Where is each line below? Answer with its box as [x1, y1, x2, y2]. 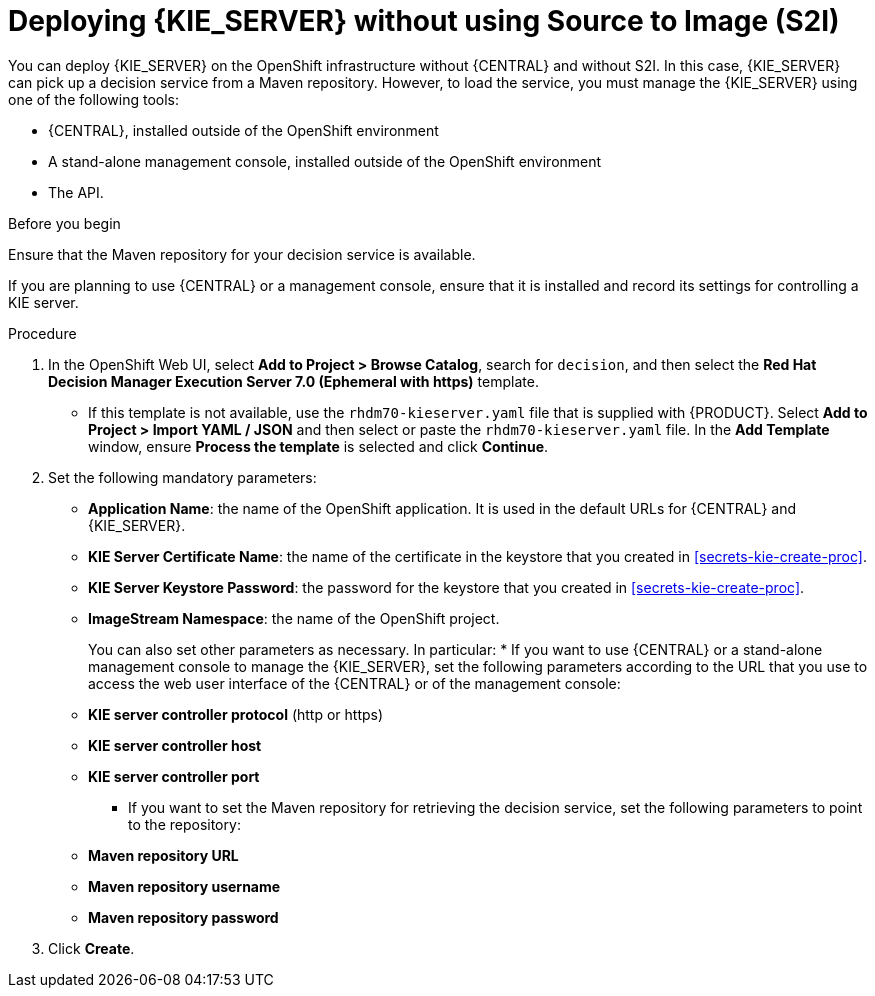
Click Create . [48, 939, 135, 957]
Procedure [8, 324, 77, 342]
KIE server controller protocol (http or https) [88, 705, 384, 723]
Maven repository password [88, 908, 279, 926]
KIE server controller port [88, 767, 260, 785]
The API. [48, 183, 104, 201]
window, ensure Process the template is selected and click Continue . [88, 437, 549, 455]
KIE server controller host [88, 736, 262, 754]
